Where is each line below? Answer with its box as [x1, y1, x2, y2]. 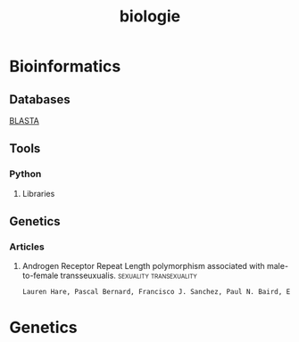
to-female [21, 270, 59, 281]
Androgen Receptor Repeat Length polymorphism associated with [21, 261, 265, 272]
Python [9, 167, 42, 180]
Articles [9, 240, 45, 253]
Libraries [21, 188, 55, 199]
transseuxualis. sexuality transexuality [60, 270, 198, 281]
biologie [119, 6, 181, 27]
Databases [9, 92, 71, 107]
